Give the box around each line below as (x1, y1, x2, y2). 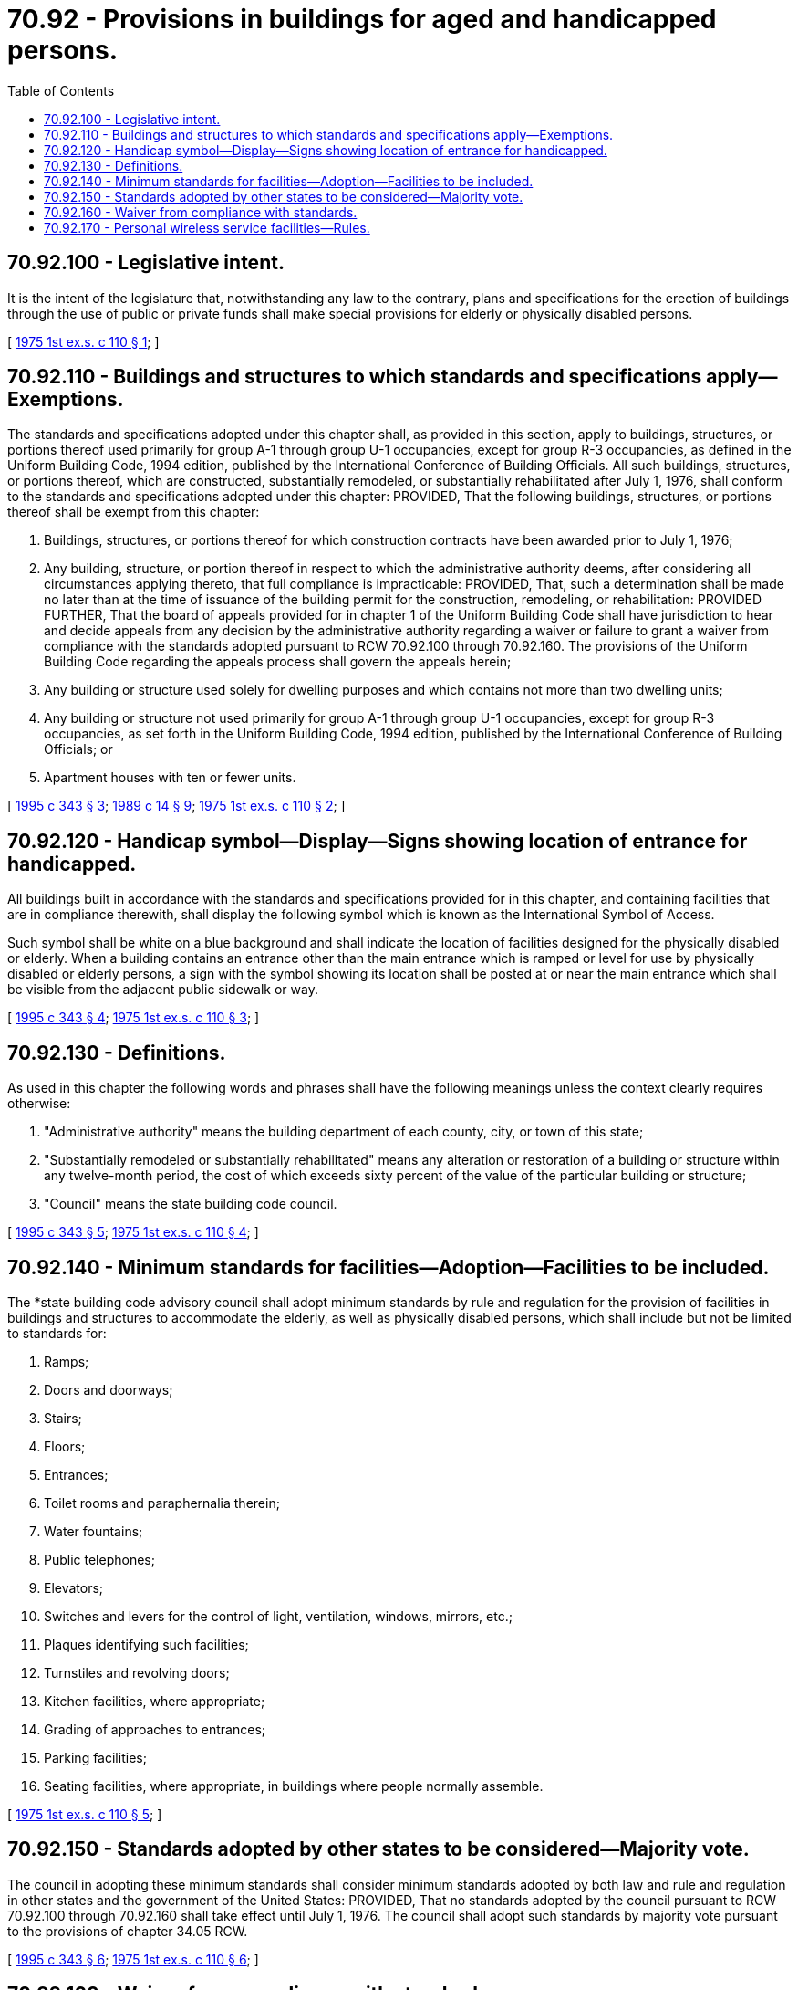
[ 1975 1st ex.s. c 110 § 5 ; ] (7, 1806, 162, 1822)
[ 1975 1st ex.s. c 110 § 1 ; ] (7, 333, 160, 350)
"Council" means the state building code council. (44, 1196, 337, 1212)
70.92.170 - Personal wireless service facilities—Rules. (44, 219, 370, 236)
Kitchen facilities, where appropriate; (44, 1692, 265, 1709)
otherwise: (7, 1095, 71, 1112)
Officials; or (44, 741, 113, 758)
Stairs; (44, 1409, 82, 1426)
